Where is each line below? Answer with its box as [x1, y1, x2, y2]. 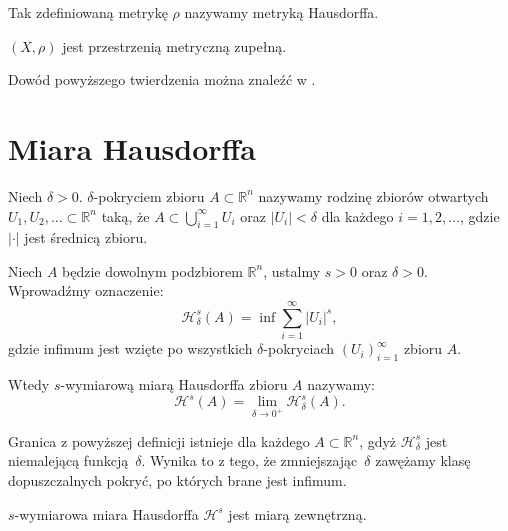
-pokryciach [263, 338, 335, 359]
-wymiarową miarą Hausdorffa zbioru [60, 374, 288, 394]
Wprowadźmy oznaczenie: [8, 280, 164, 301]
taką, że [101, 205, 150, 226]
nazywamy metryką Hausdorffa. [184, 2, 379, 22]
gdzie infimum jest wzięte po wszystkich [8, 338, 253, 359]
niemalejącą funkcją [8, 450, 129, 471]
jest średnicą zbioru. [24, 227, 148, 248]
